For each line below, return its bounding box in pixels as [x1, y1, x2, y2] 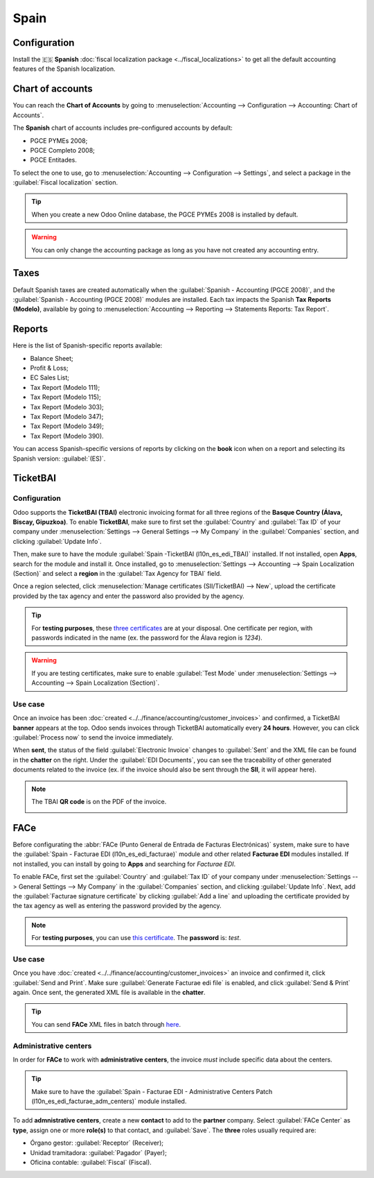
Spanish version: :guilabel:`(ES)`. [12, 454, 106, 463]
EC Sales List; [30, 373, 69, 382]
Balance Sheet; [30, 354, 74, 362]
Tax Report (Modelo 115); [30, 393, 102, 402]
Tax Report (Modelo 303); [30, 402, 104, 411]
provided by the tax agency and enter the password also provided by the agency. [12, 592, 245, 600]
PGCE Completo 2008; [30, 146, 95, 154]
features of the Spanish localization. [12, 65, 116, 73]
